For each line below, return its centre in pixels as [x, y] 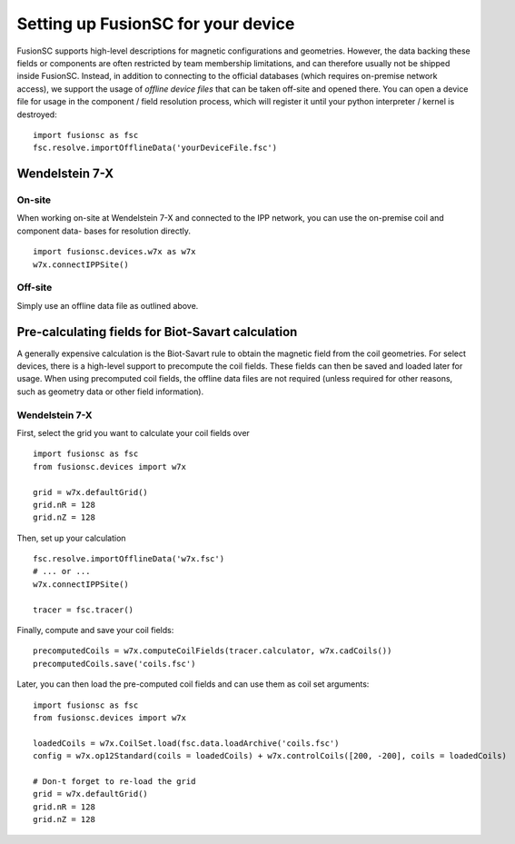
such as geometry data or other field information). [110, 392]
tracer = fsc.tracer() [84, 610]
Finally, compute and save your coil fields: [95, 631]
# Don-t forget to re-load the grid [114, 781]
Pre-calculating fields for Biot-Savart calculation [157, 332]
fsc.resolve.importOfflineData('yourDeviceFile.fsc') [155, 148]
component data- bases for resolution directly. [104, 231]
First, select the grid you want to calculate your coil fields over [133, 432]
